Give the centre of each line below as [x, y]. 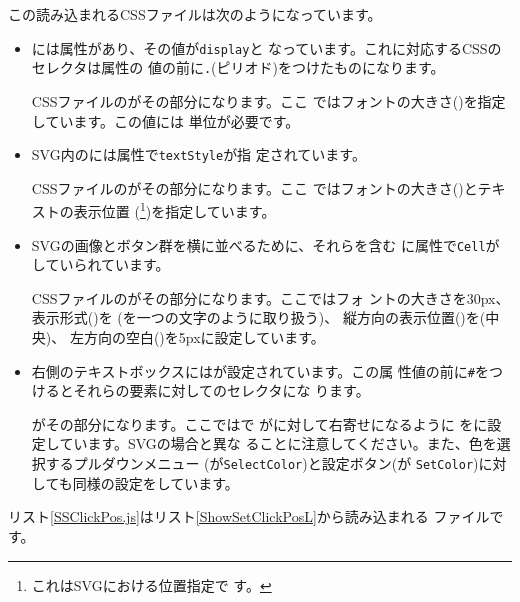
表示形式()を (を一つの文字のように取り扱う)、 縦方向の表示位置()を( [258, 317]
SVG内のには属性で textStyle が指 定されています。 [198, 154]
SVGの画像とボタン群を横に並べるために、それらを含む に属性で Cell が [265, 244]
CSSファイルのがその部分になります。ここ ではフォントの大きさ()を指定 [268, 100]
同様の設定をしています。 [155, 482]
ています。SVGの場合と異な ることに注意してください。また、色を [278, 443]
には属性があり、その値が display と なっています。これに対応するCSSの [266, 47]
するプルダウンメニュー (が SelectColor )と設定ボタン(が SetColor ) [262, 463]
